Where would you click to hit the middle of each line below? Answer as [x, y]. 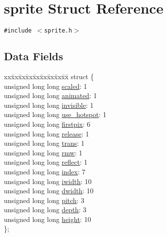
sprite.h [58, 31]
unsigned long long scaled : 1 [46, 86]
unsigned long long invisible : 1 [49, 105]
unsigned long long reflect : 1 [46, 162]
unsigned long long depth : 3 [45, 210]
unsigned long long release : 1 [47, 133]
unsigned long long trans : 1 [44, 143]
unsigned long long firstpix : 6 [47, 124]
